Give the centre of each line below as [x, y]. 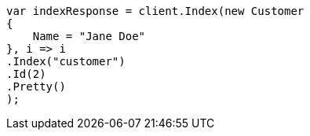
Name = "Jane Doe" [89, 36]
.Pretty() [36, 86]
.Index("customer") [66, 61]
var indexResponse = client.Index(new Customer [155, 11]
